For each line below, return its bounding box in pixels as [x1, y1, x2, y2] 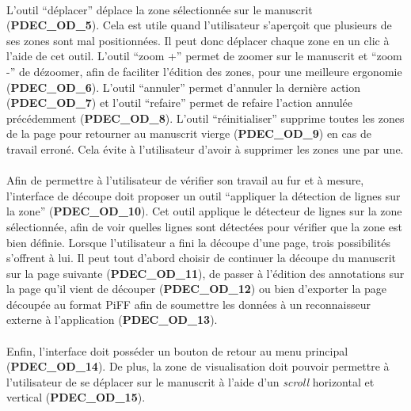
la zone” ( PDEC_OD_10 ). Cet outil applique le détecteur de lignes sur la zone [6, 203, 402, 219]
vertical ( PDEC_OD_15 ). [6, 389, 146, 405]
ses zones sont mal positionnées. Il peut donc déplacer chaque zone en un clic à [6, 32, 390, 48]
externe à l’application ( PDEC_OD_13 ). [6, 311, 218, 328]
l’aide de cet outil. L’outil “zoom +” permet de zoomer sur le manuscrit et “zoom [6, 48, 402, 64]
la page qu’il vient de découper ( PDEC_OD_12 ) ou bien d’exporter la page [6, 280, 387, 297]
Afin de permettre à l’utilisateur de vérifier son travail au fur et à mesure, [6, 172, 364, 188]
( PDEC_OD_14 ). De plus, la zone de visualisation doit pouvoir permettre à [6, 358, 390, 375]
